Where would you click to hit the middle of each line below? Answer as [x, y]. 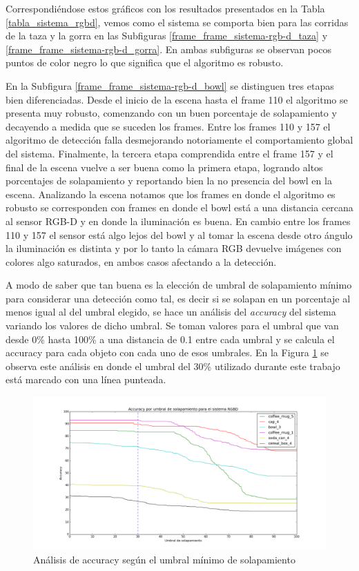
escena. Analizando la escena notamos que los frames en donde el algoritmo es [171, 194]
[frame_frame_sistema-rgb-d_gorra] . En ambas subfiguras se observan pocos [169, 49]
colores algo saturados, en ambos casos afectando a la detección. [141, 261]
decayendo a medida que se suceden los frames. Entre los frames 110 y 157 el [168, 126]
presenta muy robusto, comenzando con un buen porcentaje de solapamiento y [171, 113]
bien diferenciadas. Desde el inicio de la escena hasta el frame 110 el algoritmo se [177, 99]
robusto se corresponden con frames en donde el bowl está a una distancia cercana [179, 207]
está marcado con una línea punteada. [86, 379]
